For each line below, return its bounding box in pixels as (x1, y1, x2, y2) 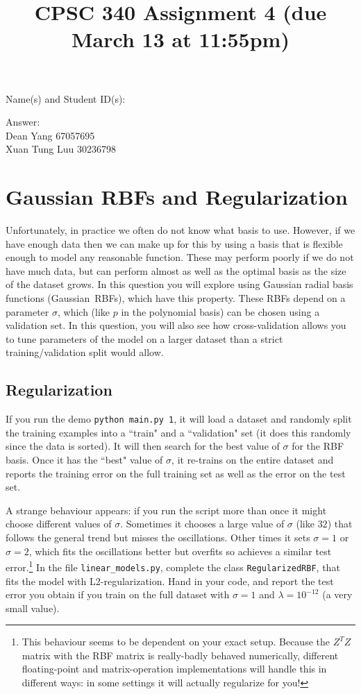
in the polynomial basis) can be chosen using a (121, 304, 320, 319)
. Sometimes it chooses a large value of (120, 516, 285, 531)
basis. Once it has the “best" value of (6, 452, 163, 467)
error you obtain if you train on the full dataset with (6, 587, 230, 602)
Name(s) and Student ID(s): (6, 91, 126, 105)
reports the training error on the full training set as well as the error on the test (6, 466, 346, 480)
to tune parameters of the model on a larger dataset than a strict (6, 331, 283, 346)
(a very (322, 587, 353, 602)
